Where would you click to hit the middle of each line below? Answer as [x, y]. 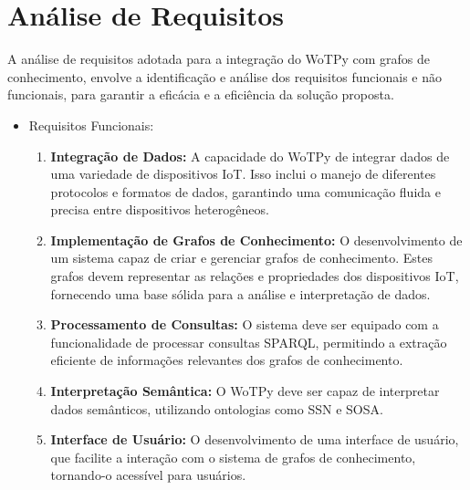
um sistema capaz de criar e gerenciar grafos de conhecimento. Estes [241, 258]
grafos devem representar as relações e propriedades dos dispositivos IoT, [255, 276]
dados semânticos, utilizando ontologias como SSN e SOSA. [217, 408]
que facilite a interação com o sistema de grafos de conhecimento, [233, 457]
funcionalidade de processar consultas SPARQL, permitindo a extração [249, 342]
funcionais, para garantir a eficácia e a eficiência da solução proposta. [201, 94]
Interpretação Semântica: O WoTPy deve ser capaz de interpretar [245, 391]
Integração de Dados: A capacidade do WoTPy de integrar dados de [250, 156]
